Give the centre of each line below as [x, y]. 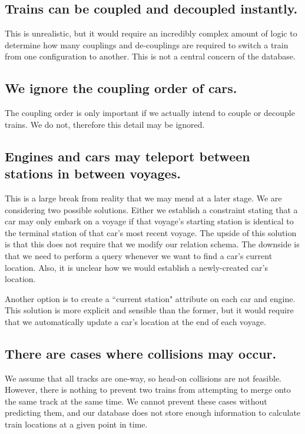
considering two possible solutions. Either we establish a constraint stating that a [151, 209]
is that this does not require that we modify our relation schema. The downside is [152, 244]
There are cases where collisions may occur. [141, 353]
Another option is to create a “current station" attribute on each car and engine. [150, 298]
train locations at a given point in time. [76, 424]
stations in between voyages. [93, 173]
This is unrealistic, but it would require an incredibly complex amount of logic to [151, 33]
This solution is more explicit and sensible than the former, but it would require [149, 310]
